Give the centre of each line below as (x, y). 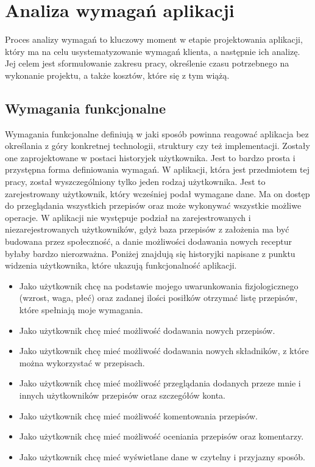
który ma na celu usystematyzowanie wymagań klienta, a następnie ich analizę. (153, 51)
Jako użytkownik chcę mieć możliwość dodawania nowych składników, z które (164, 351)
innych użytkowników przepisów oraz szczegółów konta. (122, 395)
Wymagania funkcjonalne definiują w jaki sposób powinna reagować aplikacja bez (157, 133)
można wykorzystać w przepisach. (82, 362)
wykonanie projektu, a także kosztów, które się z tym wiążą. (117, 75)
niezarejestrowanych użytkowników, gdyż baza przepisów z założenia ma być (147, 229)
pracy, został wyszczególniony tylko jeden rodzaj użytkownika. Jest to (135, 182)
